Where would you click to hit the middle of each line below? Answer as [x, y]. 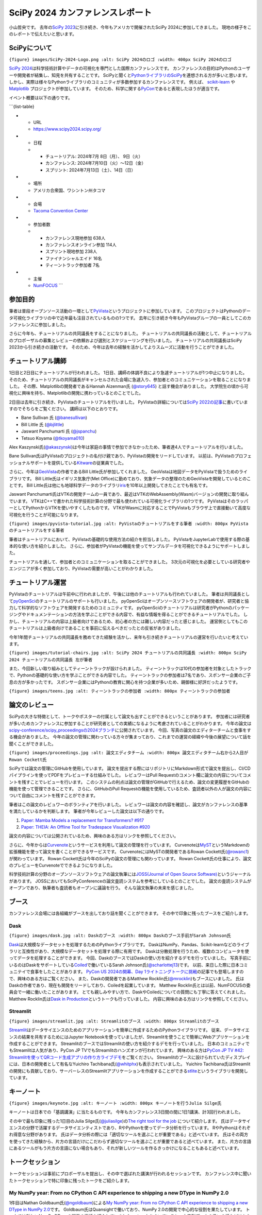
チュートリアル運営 [38, 582]
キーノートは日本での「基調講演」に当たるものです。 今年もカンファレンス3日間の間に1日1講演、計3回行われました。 [126, 1112]
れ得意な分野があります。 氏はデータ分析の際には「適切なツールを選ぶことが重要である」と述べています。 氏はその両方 [129, 1134]
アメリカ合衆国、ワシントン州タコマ [69, 190]
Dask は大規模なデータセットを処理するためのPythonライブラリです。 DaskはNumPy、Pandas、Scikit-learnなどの [123, 944]
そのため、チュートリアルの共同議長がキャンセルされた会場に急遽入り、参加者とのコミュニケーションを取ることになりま [130, 380]
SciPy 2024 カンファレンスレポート [80, 13]
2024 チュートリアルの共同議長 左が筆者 [51, 660]
